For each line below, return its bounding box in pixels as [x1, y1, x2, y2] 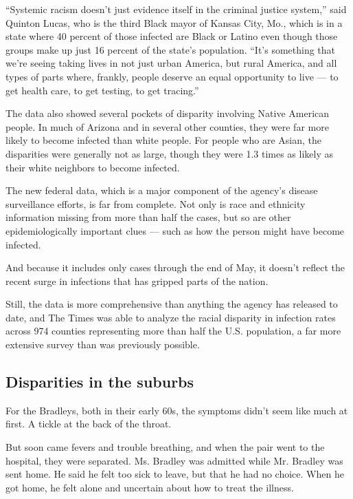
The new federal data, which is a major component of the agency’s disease [5, 183, 318, 198]
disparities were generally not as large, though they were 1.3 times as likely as [5, 146, 333, 160]
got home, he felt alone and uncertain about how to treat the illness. [5, 480, 294, 494]
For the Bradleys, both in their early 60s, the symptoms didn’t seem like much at [5, 403, 348, 417]
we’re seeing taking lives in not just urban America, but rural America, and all [5, 56, 337, 70]
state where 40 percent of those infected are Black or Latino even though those [5, 29, 338, 43]
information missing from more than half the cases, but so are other [5, 210, 291, 224]
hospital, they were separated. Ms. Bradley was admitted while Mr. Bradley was [5, 453, 343, 467]
